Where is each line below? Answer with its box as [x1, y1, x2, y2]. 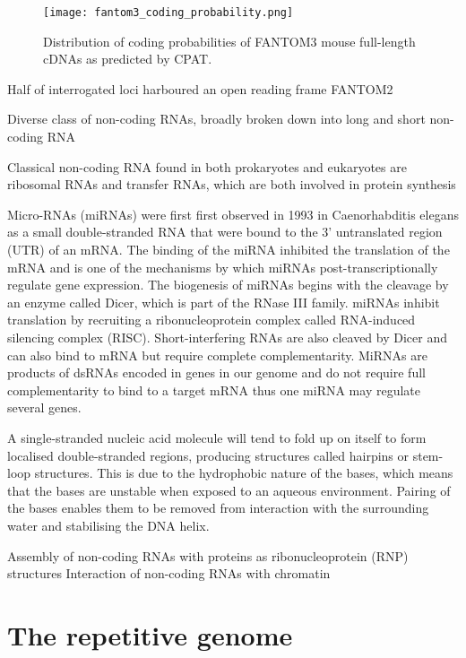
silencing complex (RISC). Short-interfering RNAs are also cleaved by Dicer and [7, 327, 447, 346]
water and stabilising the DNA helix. [7, 515, 210, 534]
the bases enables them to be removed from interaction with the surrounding [7, 498, 429, 517]
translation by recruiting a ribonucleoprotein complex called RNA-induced [7, 310, 416, 329]
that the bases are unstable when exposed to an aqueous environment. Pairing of [7, 481, 451, 499]
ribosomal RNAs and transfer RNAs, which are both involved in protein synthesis [7, 175, 456, 194]
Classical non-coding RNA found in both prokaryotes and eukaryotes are [7, 157, 407, 176]
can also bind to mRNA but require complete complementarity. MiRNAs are [7, 345, 427, 364]
